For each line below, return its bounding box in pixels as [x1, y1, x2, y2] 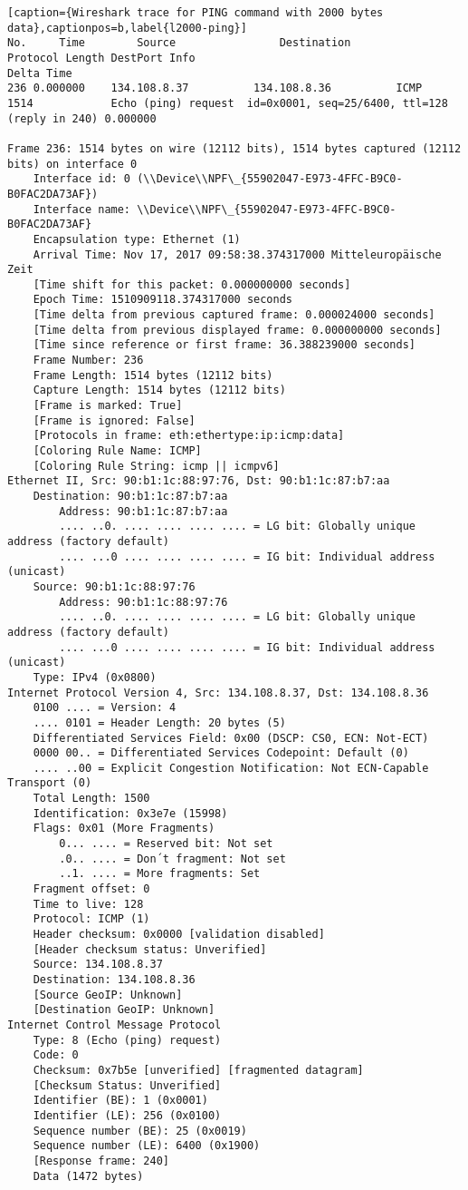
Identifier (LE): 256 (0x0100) [33, 1108, 222, 1122]
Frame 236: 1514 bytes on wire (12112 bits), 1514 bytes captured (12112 [7, 141, 462, 155]
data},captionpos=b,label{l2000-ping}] [7, 21, 247, 34]
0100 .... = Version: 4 [33, 701, 177, 715]
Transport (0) [7, 776, 92, 790]
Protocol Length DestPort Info [7, 51, 196, 64]
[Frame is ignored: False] [33, 414, 196, 427]
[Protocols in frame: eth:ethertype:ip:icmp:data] [33, 429, 345, 443]
